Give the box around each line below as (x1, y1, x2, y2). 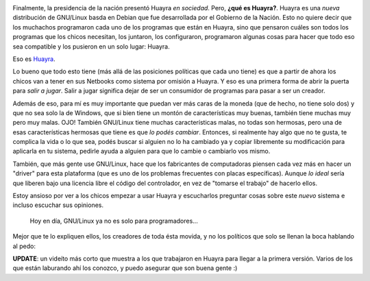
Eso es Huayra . (12, 55, 56, 63)
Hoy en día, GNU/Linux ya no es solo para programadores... (29, 217, 198, 225)
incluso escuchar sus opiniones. (12, 201, 104, 209)
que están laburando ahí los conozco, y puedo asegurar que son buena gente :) (12, 264, 238, 272)
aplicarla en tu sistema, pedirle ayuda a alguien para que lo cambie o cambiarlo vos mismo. (12, 147, 271, 156)
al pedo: (12, 242, 36, 250)
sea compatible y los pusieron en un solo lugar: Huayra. (12, 42, 171, 51)
